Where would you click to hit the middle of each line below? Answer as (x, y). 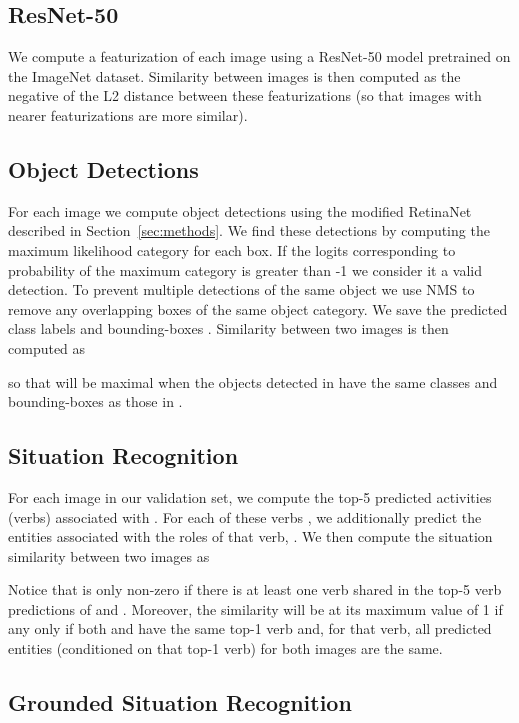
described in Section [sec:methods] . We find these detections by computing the (249, 230)
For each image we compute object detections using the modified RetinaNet (240, 210)
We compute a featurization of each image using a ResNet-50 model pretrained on (259, 56)
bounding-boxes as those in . (95, 401)
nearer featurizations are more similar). (128, 114)
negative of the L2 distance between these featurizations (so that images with (245, 95)
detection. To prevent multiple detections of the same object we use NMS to (241, 289)
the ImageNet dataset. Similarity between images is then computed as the (234, 75)
